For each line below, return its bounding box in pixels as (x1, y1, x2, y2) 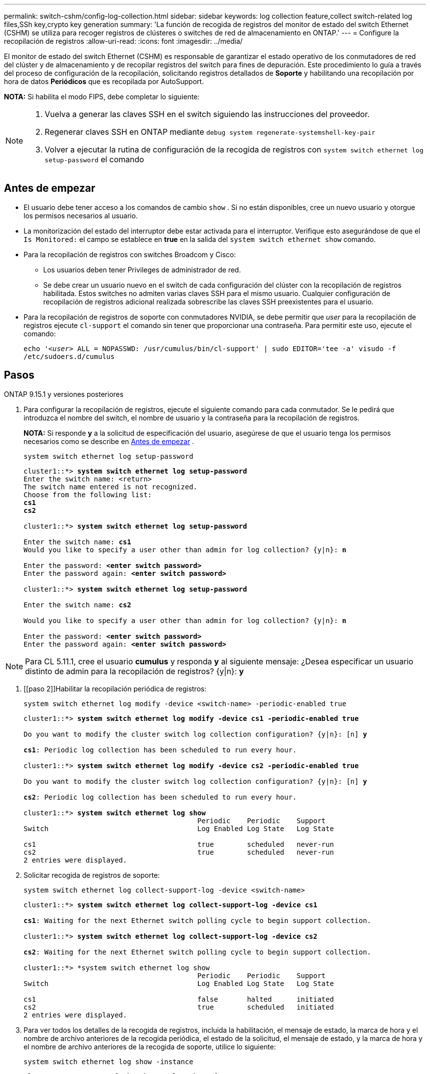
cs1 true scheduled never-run (24, 840, 334, 848)
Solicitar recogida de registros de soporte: (24, 870, 160, 879)
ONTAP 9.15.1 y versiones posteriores (4, 389, 124, 398)
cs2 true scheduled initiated (24, 1003, 334, 1011)
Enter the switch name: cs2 (24, 600, 132, 609)
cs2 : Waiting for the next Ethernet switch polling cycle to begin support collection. (24, 948, 372, 956)
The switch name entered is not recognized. (24, 482, 198, 491)
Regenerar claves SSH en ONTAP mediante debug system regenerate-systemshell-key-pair (45, 127, 376, 137)
